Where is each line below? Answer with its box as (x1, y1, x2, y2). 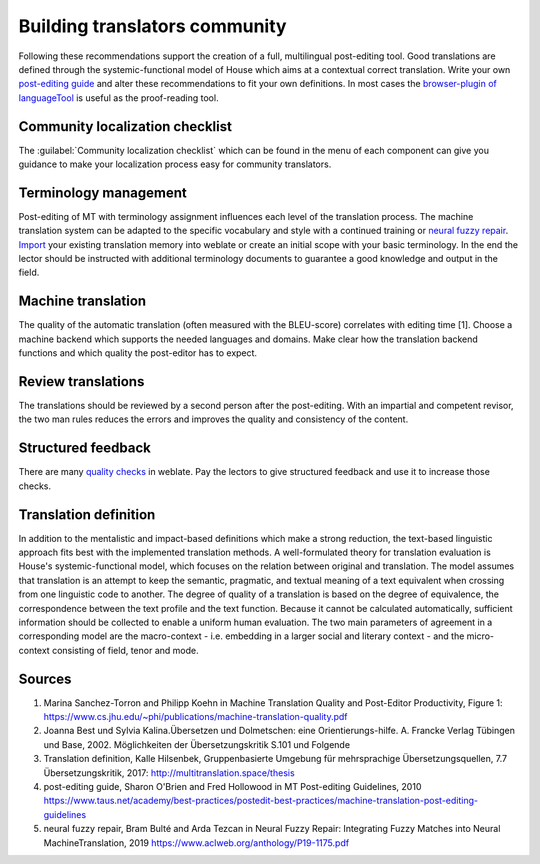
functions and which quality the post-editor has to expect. (18, 347, 258, 359)
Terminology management (18, 184, 187, 201)
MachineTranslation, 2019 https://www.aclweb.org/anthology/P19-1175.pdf (43, 836, 350, 849)
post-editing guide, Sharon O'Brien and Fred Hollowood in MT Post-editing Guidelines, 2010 (43, 781, 422, 793)
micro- (466, 630, 495, 642)
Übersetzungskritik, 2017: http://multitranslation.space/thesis (43, 766, 295, 779)
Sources (18, 670, 72, 687)
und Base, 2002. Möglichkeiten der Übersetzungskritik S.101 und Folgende (43, 738, 350, 750)
